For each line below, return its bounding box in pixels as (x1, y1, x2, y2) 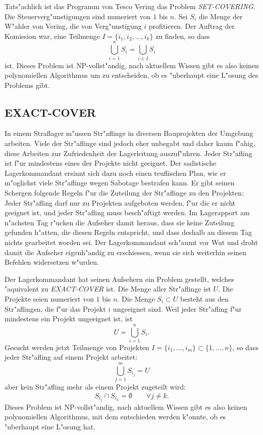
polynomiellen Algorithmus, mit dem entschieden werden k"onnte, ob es (5, 411, 226, 422)
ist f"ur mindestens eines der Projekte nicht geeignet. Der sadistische (5, 158, 217, 168)
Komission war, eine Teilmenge (5, 30, 100, 41)
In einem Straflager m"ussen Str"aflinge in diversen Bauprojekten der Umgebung (5, 128, 253, 138)
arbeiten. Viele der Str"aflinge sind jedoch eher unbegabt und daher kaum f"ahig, (5, 138, 255, 149)
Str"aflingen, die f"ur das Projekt (5, 303, 106, 314)
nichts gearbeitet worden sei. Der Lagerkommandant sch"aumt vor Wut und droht (5, 237, 258, 248)
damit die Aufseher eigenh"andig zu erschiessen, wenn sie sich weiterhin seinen (5, 247, 247, 257)
